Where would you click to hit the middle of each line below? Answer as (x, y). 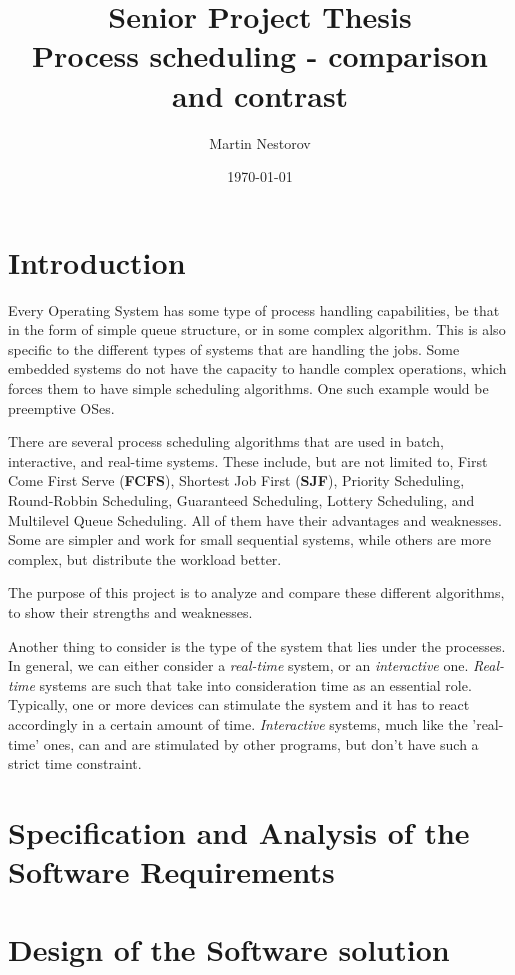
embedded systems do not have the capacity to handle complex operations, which (257, 368)
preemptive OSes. (61, 407)
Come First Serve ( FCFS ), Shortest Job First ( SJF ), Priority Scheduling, (236, 480)
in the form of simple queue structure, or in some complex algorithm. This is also (257, 329)
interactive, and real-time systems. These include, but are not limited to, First (248, 460)
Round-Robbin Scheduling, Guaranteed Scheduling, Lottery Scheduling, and (241, 499)
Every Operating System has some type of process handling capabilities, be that (254, 309)
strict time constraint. (75, 763)
